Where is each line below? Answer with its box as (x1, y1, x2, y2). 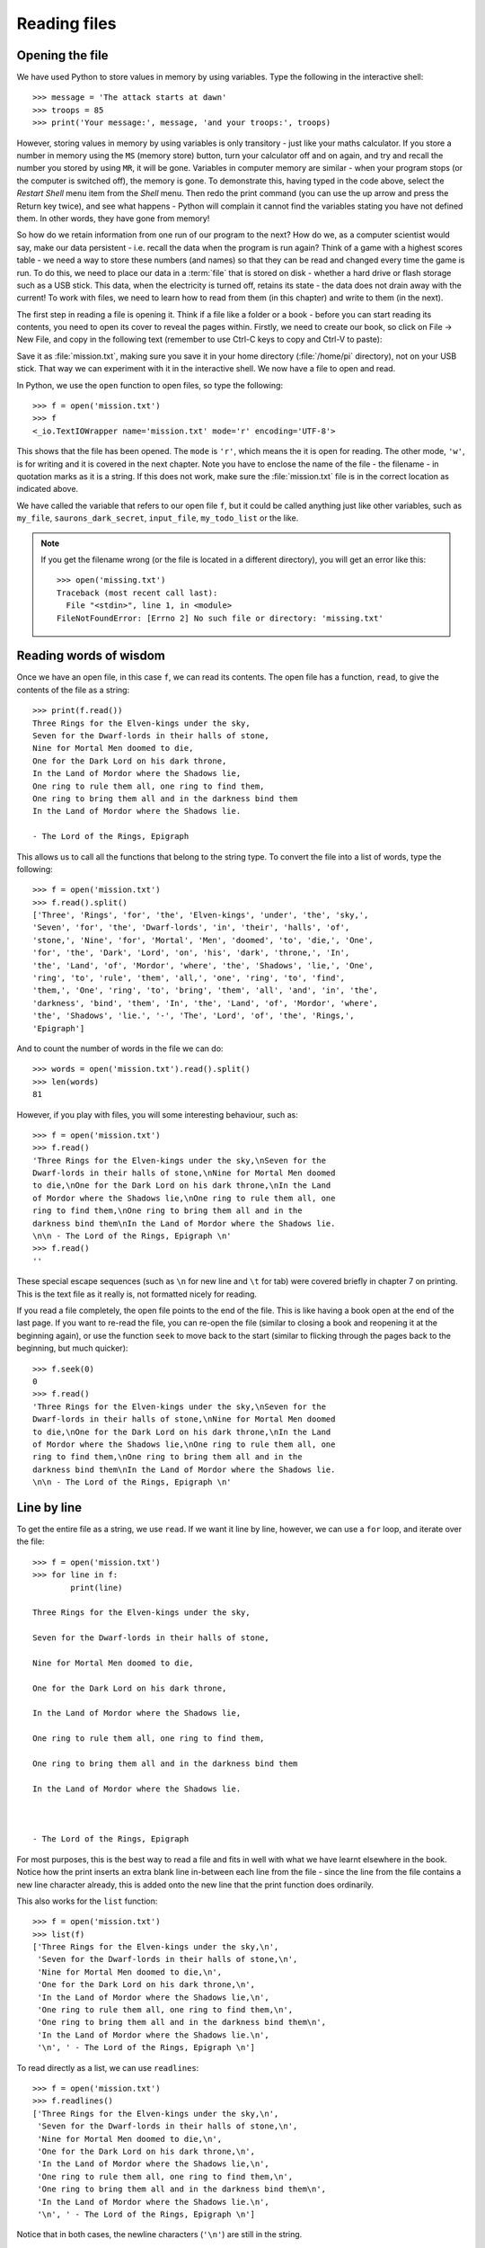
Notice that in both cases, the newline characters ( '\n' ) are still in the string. (16, 2229, 303, 2240)
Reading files (16, 13, 117, 33)
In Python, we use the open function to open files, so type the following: (16, 379, 283, 390)
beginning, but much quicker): (16, 1343, 128, 1353)
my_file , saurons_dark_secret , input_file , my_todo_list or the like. (16, 513, 299, 523)
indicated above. (16, 484, 79, 495)
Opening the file (16, 48, 109, 63)
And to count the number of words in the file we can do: (16, 1043, 224, 1054)
